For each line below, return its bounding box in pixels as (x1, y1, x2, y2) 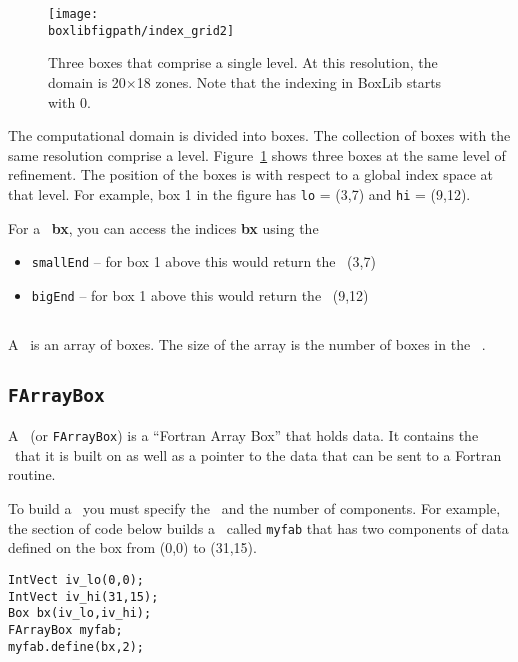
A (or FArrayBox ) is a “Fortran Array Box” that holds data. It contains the (8, 425, 479, 446)
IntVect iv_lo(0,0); (8, 572, 145, 587)
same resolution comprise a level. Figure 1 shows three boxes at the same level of (8, 144, 506, 165)
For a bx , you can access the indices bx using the (8, 217, 319, 238)
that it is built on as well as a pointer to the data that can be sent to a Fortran (14, 444, 502, 465)
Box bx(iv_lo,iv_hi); (8, 606, 152, 621)
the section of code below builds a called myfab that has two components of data (8, 517, 509, 538)
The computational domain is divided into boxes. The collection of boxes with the (8, 125, 511, 146)
